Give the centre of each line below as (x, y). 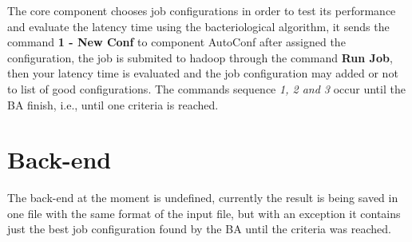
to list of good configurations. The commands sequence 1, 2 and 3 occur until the (206, 88)
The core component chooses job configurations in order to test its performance (202, 10)
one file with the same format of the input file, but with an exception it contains (204, 213)
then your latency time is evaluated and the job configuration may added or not (203, 73)
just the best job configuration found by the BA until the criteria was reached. (199, 229)
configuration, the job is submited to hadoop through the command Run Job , (200, 57)
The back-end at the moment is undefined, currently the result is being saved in (203, 198)
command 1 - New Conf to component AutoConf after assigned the (176, 42)
